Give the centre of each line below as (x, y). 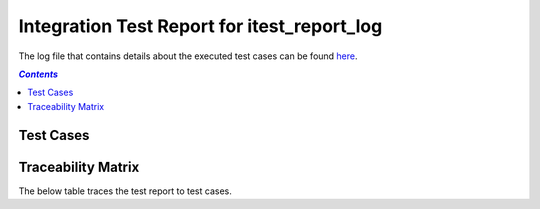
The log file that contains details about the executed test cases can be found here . (188, 56)
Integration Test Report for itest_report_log (200, 26)
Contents (38, 74)
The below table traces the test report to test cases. (125, 191)
